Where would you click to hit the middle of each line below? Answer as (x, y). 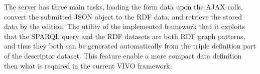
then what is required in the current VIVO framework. (88, 65)
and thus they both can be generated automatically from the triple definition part (130, 46)
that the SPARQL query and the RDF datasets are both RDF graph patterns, (125, 36)
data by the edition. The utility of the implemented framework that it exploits (125, 26)
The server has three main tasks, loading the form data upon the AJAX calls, (123, 6)
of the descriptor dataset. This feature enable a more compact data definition (123, 55)
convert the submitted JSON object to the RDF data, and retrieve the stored (123, 16)
